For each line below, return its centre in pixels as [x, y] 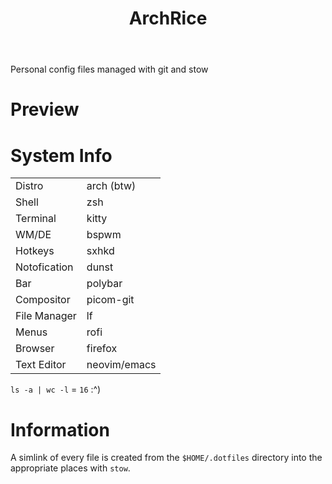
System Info [61, 155]
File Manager [46, 316]
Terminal [36, 219]
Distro [29, 186]
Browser [35, 349]
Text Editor [41, 365]
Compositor [43, 300]
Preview [45, 109]
